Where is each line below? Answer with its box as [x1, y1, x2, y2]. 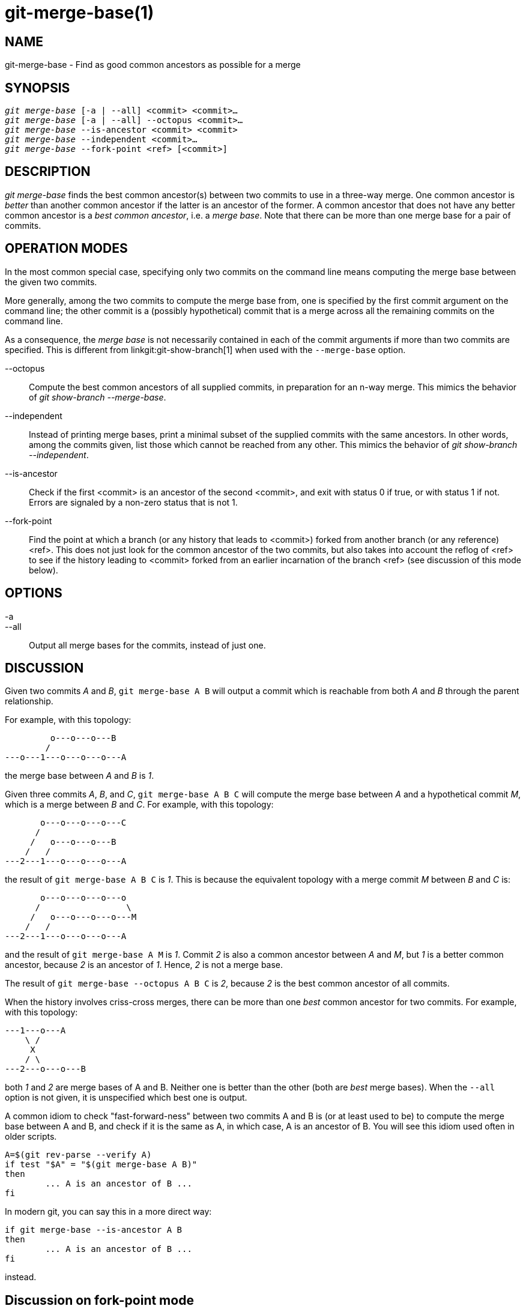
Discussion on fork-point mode [5, 1292, 194, 1308]
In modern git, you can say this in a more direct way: [5, 1206, 212, 1217]
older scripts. [5, 1131, 57, 1142]
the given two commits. [5, 276, 97, 287]
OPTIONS [5, 585, 62, 601]
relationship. [5, 696, 53, 707]
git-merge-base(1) [5, 2, 154, 23]
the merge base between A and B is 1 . [5, 770, 154, 781]
